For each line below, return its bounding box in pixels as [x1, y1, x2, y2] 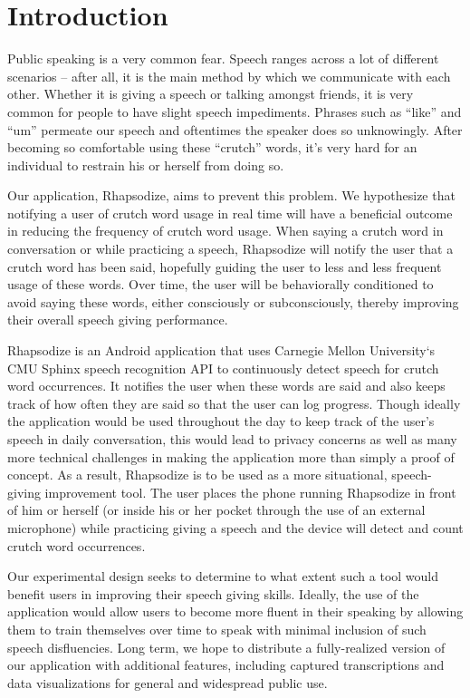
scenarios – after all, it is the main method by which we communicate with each [7, 66, 451, 85]
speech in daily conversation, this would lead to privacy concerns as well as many [7, 430, 457, 448]
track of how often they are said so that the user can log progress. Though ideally [7, 393, 461, 412]
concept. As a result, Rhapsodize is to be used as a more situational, [7, 465, 388, 484]
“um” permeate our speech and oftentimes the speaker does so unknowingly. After [7, 120, 463, 139]
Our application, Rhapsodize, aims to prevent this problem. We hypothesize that [7, 186, 456, 205]
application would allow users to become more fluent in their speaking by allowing [7, 602, 464, 621]
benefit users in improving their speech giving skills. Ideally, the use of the [7, 584, 419, 603]
